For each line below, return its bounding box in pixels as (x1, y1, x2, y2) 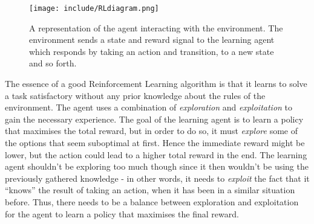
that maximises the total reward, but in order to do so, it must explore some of (5, 124, 298, 137)
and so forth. (29, 57, 77, 69)
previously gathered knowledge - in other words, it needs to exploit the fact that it (5, 171, 310, 184)
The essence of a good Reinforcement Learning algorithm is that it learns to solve (5, 77, 307, 90)
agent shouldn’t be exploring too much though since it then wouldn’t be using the (5, 160, 309, 173)
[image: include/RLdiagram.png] (29, 4, 159, 13)
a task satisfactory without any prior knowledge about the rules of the (5, 89, 266, 101)
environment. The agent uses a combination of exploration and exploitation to (5, 101, 293, 114)
